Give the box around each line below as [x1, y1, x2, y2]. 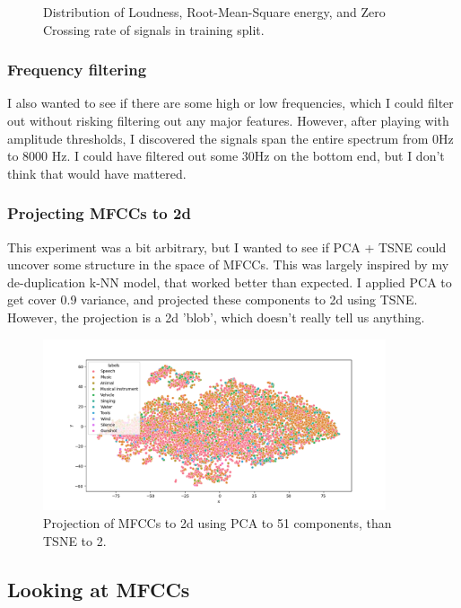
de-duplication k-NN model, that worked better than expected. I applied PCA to [7, 272, 452, 291]
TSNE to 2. [43, 531, 107, 550]
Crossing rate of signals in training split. [43, 20, 265, 39]
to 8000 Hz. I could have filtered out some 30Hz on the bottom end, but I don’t [7, 146, 445, 165]
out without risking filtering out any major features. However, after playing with [7, 111, 449, 129]
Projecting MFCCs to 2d [7, 202, 191, 225]
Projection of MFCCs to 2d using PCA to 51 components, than [43, 513, 392, 532]
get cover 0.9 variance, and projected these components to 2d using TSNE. [7, 290, 418, 309]
